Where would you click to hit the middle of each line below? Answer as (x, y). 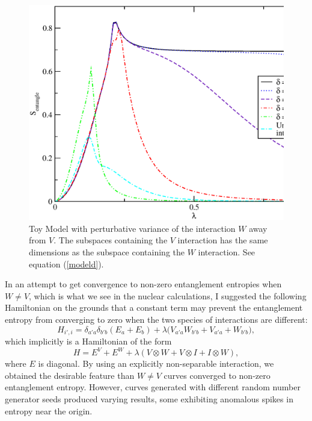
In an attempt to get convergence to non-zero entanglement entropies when (143, 284)
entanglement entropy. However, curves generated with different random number (153, 387)
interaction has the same (223, 240)
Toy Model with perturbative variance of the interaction (132, 228)
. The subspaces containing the (111, 240)
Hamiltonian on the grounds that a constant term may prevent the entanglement (154, 307)
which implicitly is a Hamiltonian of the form (88, 341)
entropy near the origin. (49, 410)
